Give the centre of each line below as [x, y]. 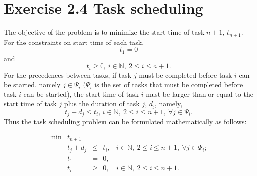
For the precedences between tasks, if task [68, 74]
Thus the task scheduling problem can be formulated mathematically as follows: [125, 121]
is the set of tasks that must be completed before [169, 84]
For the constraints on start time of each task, [74, 42]
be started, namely [32, 84]
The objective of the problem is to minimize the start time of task [104, 32]
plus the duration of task [102, 104]
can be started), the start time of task [81, 94]
